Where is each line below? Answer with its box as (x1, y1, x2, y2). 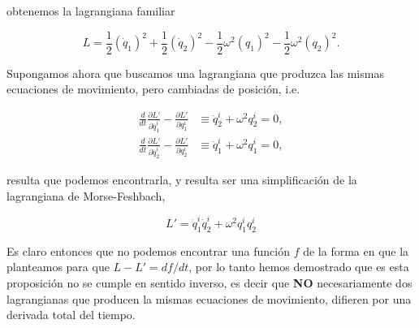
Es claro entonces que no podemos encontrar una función (6, 242, 290, 259)
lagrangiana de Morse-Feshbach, (6, 187, 166, 204)
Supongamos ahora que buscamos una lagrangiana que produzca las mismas (6, 64, 384, 81)
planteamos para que (6, 258, 110, 275)
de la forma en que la (303, 242, 409, 259)
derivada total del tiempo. (6, 306, 136, 323)
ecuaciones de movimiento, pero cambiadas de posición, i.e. (6, 80, 300, 97)
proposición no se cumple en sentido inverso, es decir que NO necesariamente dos (6, 274, 413, 291)
